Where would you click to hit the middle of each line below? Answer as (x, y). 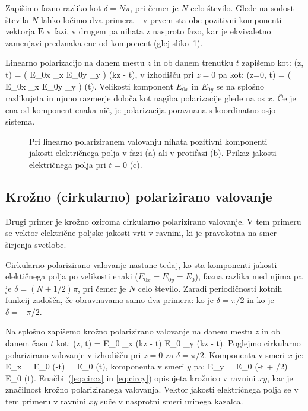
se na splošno (240, 86)
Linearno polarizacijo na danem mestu (75, 63)
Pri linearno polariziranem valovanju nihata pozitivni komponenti (148, 141)
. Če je (284, 98)
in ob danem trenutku (194, 63)
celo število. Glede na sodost (242, 8)
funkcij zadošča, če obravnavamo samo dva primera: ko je (110, 300)
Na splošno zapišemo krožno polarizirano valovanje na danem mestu (129, 331)
